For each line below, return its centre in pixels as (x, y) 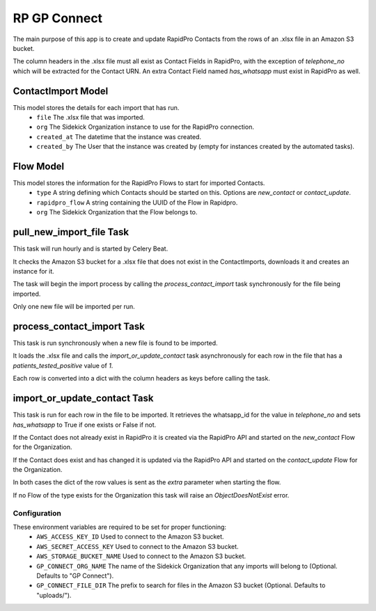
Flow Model (39, 166)
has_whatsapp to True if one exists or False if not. (85, 424)
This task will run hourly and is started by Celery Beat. (91, 249)
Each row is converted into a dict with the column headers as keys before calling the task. (142, 379)
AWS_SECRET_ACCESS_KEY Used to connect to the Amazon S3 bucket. (138, 546)
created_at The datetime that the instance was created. (119, 136)
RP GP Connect (58, 18)
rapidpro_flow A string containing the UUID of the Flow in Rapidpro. (137, 203)
